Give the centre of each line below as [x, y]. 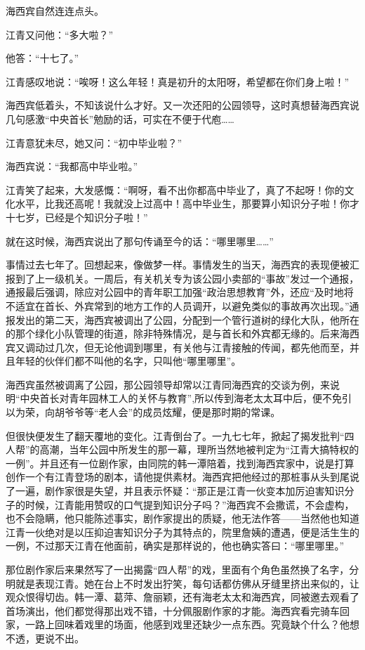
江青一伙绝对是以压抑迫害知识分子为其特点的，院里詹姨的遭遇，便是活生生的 [182, 532]
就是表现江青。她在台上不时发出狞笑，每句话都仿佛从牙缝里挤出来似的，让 [187, 583]
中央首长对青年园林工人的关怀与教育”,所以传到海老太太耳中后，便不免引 [186, 398]
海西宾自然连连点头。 [55, 11]
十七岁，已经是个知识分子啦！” [77, 217]
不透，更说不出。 [45, 638]
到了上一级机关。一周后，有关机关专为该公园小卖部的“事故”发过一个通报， [187, 278]
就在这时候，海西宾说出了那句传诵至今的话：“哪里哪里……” [140, 241]
